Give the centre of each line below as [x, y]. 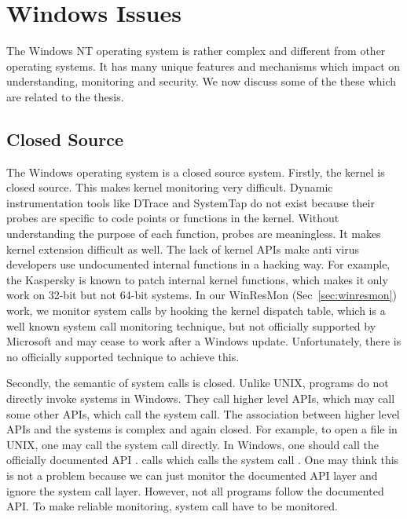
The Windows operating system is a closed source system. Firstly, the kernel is [196, 172]
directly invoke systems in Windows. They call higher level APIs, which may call [201, 398]
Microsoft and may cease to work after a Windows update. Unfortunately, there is [204, 341]
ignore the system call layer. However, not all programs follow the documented [195, 490]
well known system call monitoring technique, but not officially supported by [191, 325]
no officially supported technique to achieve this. [123, 356]
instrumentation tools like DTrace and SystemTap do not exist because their [191, 202]
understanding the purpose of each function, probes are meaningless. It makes [194, 234]
